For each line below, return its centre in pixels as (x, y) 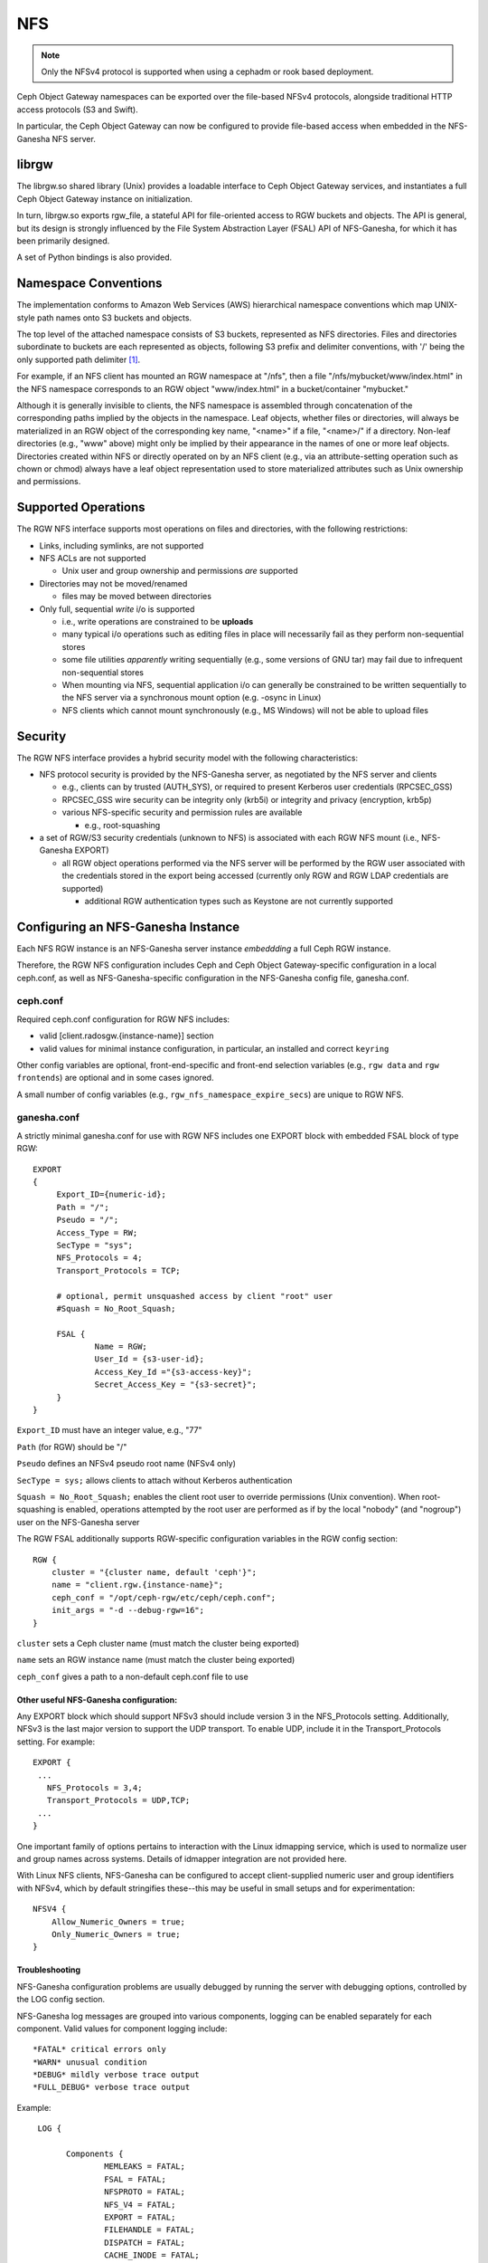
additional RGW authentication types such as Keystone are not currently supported (239, 901)
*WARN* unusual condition (90, 2062)
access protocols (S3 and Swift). (78, 110)
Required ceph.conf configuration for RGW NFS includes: (123, 1019)
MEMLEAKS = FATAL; (145, 2167)
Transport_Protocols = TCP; (118, 1270)
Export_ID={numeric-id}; (112, 1194)
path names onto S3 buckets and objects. (114, 318)
